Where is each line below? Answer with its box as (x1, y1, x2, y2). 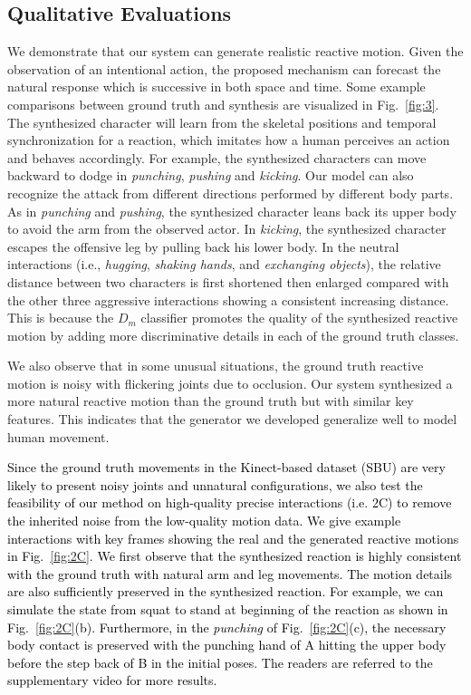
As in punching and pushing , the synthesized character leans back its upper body (7, 201, 457, 220)
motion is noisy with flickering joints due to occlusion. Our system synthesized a (7, 373, 453, 392)
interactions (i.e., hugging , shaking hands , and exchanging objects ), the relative (7, 255, 441, 274)
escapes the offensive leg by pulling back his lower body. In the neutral (7, 236, 399, 256)
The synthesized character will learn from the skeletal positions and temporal (7, 112, 437, 131)
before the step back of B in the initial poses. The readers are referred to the (7, 652, 433, 671)
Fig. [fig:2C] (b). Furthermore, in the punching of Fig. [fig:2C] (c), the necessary (7, 617, 447, 636)
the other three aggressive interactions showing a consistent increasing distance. (7, 290, 449, 309)
